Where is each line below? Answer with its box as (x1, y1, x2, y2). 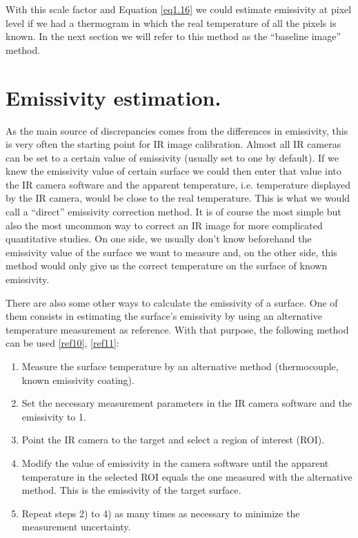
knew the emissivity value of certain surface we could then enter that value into (6, 164, 341, 178)
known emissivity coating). (21, 372, 135, 387)
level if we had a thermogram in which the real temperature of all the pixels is (6, 15, 337, 30)
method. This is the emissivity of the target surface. (21, 483, 241, 497)
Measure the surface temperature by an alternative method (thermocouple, (21, 359, 339, 373)
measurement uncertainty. (21, 519, 131, 534)
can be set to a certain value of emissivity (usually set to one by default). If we (6, 150, 339, 164)
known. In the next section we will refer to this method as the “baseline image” (6, 29, 341, 44)
